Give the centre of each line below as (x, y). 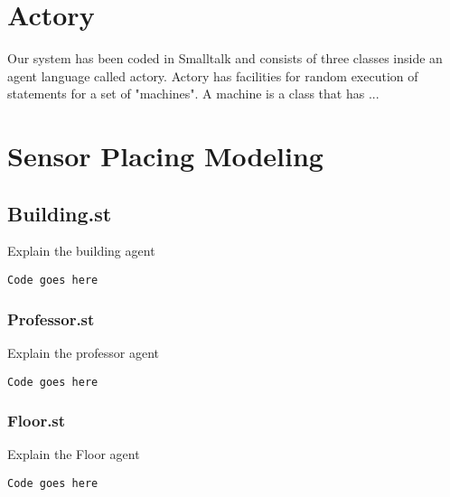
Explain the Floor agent (74, 454)
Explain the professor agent (84, 352)
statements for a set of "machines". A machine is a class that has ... (193, 94)
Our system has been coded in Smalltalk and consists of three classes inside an (225, 58)
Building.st (60, 213)
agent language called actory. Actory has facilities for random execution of (213, 75)
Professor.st (51, 319)
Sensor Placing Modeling (165, 156)
